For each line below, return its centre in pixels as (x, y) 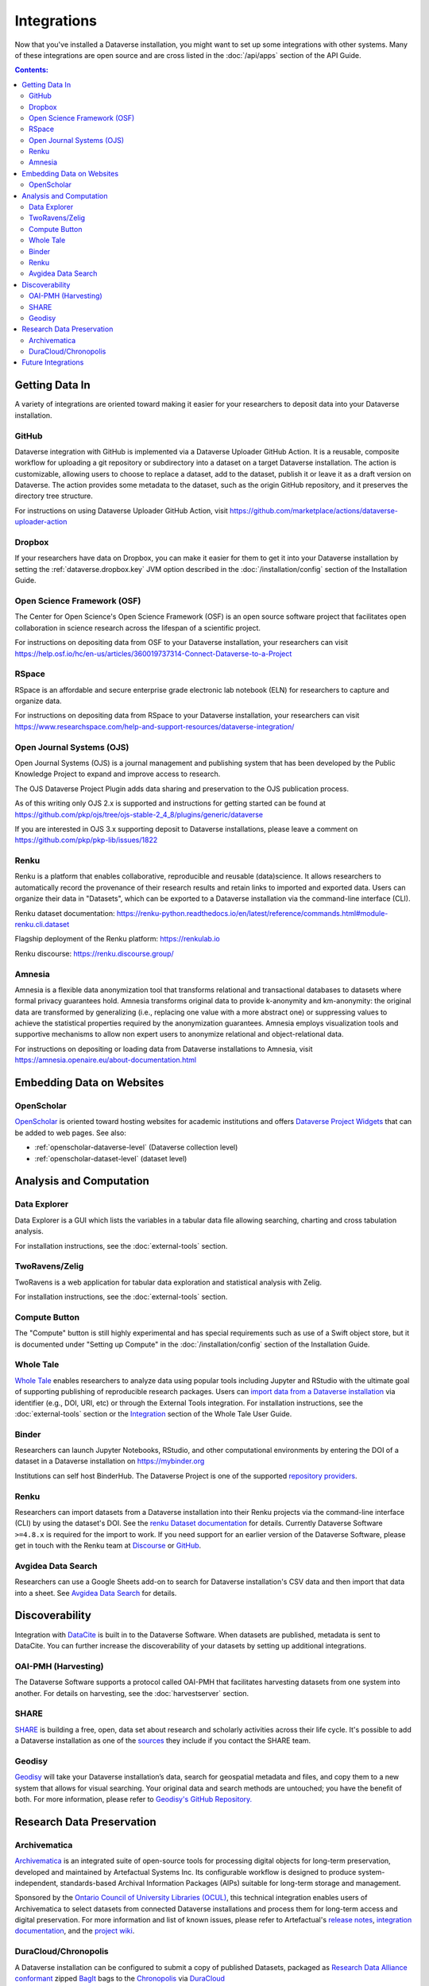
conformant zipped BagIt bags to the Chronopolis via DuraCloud (120, 1978)
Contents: (32, 70)
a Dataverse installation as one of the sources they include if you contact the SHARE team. (163, 1741)
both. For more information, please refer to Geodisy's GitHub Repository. (133, 1799)
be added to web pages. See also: (70, 1133)
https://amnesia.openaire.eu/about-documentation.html (106, 1060)
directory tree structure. (54, 496)
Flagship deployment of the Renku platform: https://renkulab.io (117, 939)
